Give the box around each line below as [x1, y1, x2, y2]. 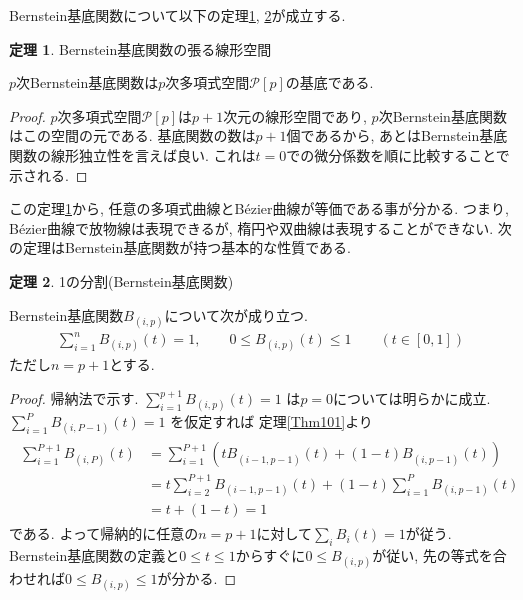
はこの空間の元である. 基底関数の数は [9, 125, 256, 146]
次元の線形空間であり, [223, 105, 367, 126]
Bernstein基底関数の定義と [9, 545, 180, 566]
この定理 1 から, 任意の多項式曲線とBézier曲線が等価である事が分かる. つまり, [9, 198, 509, 219]
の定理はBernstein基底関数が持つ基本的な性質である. [9, 237, 352, 258]
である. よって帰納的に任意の [9, 523, 199, 544]
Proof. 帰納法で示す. [9, 388, 139, 409]
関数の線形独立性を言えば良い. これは [9, 144, 256, 165]
